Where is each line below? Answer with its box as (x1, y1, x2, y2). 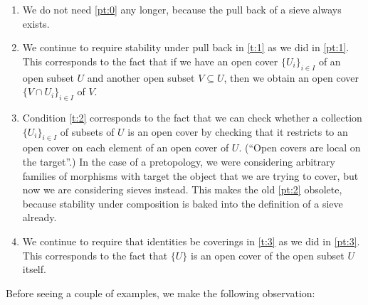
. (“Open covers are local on (238, 140, 361, 155)
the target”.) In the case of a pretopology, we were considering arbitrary (22, 154, 335, 168)
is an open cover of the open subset (191, 247, 345, 262)
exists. (22, 16, 50, 31)
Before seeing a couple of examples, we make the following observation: (6, 285, 315, 300)
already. (22, 210, 57, 225)
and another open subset (87, 70, 195, 85)
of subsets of (60, 124, 115, 139)
